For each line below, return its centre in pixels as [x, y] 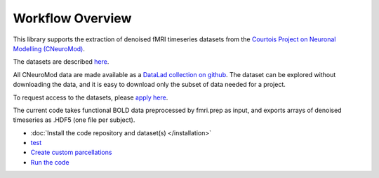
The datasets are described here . [61, 62]
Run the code [50, 162]
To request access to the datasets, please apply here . [91, 97]
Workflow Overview [72, 18]
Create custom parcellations [71, 152]
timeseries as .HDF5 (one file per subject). [74, 120]
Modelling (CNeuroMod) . [49, 48]
